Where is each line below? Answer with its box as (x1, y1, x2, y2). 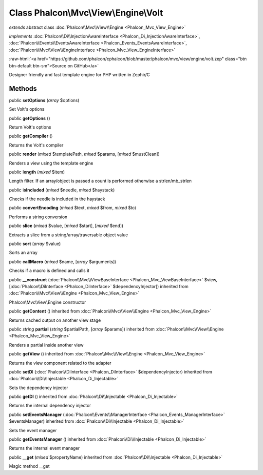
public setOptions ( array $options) (9, 97, 80, 103)
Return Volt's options (9, 124, 51, 130)
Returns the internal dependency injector (9, 403, 91, 409)
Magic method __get (9, 463, 50, 469)
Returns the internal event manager (9, 445, 80, 451)
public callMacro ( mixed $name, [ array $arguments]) (9, 259, 116, 265)
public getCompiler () (9, 133, 53, 139)
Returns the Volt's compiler (9, 142, 64, 148)
